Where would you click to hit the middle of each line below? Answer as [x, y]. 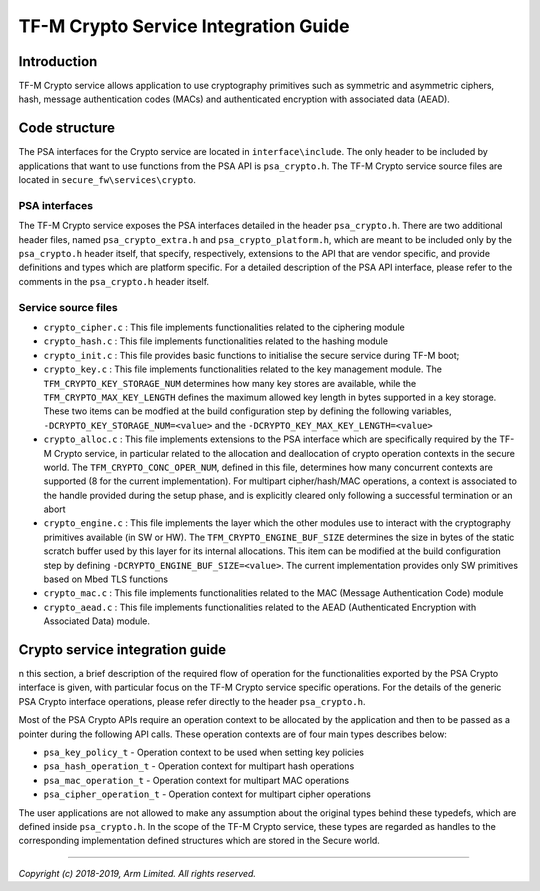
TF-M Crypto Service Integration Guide [184, 26]
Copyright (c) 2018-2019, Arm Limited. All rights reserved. [137, 873]
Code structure [66, 128]
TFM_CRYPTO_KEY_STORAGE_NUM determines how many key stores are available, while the [230, 383]
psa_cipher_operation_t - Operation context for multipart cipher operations [207, 794]
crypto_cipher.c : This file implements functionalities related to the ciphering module [224, 327]
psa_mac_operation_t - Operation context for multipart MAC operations [196, 780]
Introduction [58, 61]
